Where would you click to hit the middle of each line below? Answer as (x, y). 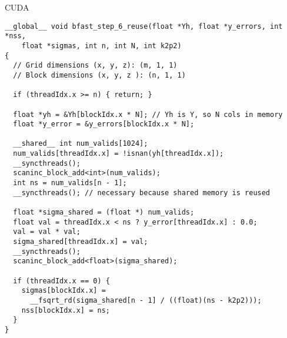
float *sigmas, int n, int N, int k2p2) (101, 46)
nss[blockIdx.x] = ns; (66, 310)
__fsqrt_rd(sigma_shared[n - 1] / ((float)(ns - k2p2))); (146, 300)
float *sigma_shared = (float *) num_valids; (104, 212)
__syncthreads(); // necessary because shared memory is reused (142, 193)
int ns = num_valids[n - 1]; (70, 183)
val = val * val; (47, 232)
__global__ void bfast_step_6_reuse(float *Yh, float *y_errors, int (144, 26)
